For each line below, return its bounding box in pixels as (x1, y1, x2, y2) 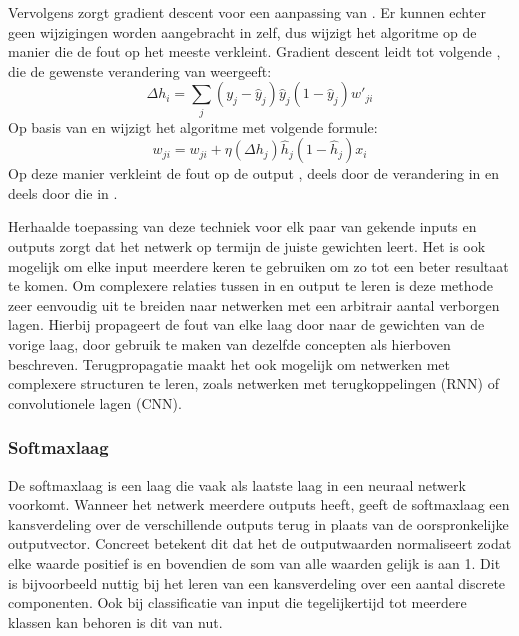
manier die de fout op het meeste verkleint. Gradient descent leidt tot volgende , (8, 41, 501, 62)
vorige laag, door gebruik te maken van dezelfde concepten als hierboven (8, 334, 451, 355)
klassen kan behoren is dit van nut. (8, 611, 223, 632)
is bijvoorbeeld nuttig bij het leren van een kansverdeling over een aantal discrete (8, 572, 506, 593)
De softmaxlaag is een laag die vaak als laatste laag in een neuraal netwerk (8, 474, 466, 495)
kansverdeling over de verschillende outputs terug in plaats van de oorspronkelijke (8, 513, 509, 534)
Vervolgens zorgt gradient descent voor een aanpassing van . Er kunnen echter (8, 2, 486, 22)
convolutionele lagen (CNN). (8, 392, 182, 413)
